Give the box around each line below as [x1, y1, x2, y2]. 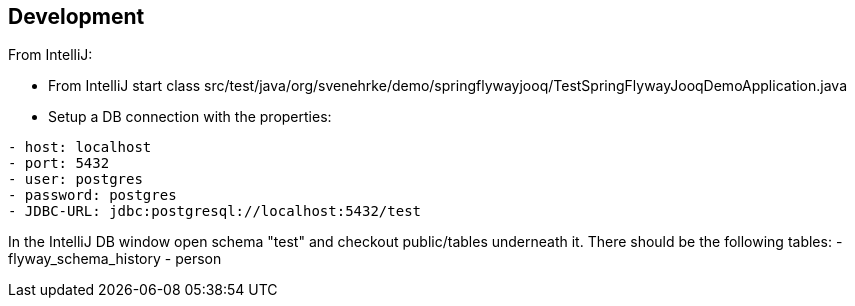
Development [8, 4, 145, 29]
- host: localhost [8, 139, 152, 156]
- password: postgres [8, 187, 177, 204]
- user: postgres [8, 171, 143, 188]
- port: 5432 [8, 155, 110, 172]
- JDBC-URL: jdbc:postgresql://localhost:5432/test [8, 203, 422, 220]
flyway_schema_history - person [8, 250, 222, 268]
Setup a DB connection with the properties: [48, 108, 332, 126]
